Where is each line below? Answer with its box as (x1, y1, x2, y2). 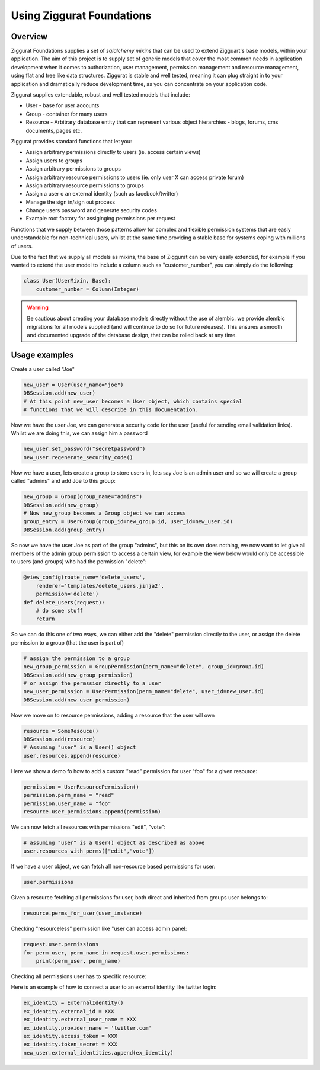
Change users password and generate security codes (25, 207, 157, 214)
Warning (27, 304, 49, 311)
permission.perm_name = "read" (23, 792, 115, 799)
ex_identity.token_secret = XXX (23, 1041, 118, 1048)
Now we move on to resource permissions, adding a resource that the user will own (11, 712, 215, 719)
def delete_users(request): (23, 599, 105, 606)
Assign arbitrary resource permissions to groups (25, 181, 145, 189)
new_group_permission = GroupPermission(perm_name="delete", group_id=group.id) (23, 664, 264, 670)
